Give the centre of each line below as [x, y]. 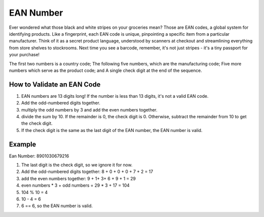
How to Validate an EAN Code [55, 84]
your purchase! [24, 55]
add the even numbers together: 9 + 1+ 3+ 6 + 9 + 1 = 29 [79, 178]
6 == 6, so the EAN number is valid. [57, 206]
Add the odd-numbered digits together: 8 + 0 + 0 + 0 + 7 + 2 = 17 [87, 172]
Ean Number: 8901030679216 [39, 156]
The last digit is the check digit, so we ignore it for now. [77, 165]
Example [22, 144]
